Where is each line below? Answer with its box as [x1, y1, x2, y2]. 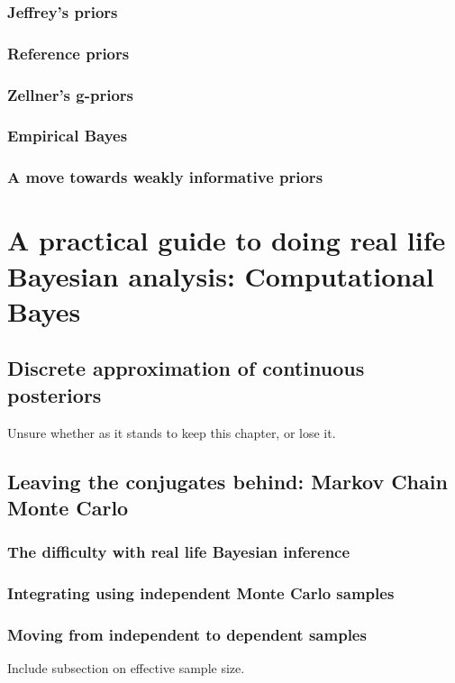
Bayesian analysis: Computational [7, 257, 434, 294]
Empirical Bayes [7, 124, 128, 147]
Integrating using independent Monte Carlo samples [7, 582, 395, 605]
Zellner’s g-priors [7, 83, 133, 105]
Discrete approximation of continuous [7, 354, 365, 382]
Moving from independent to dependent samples [7, 623, 367, 645]
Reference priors [7, 41, 130, 64]
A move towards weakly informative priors [7, 166, 323, 188]
